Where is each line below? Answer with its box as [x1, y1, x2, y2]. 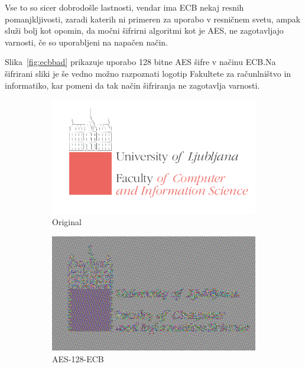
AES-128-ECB [52, 352, 104, 365]
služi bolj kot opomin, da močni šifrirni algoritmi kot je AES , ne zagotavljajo [5, 24, 284, 37]
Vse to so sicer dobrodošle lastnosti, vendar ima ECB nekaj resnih [5, 1, 244, 13]
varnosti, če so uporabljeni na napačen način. [5, 35, 168, 48]
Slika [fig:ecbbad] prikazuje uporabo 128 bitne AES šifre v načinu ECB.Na [5, 56, 276, 68]
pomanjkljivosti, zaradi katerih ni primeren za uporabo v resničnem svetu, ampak [5, 12, 301, 25]
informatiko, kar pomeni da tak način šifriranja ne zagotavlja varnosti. [5, 79, 260, 91]
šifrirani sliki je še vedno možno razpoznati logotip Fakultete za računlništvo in [5, 67, 291, 79]
